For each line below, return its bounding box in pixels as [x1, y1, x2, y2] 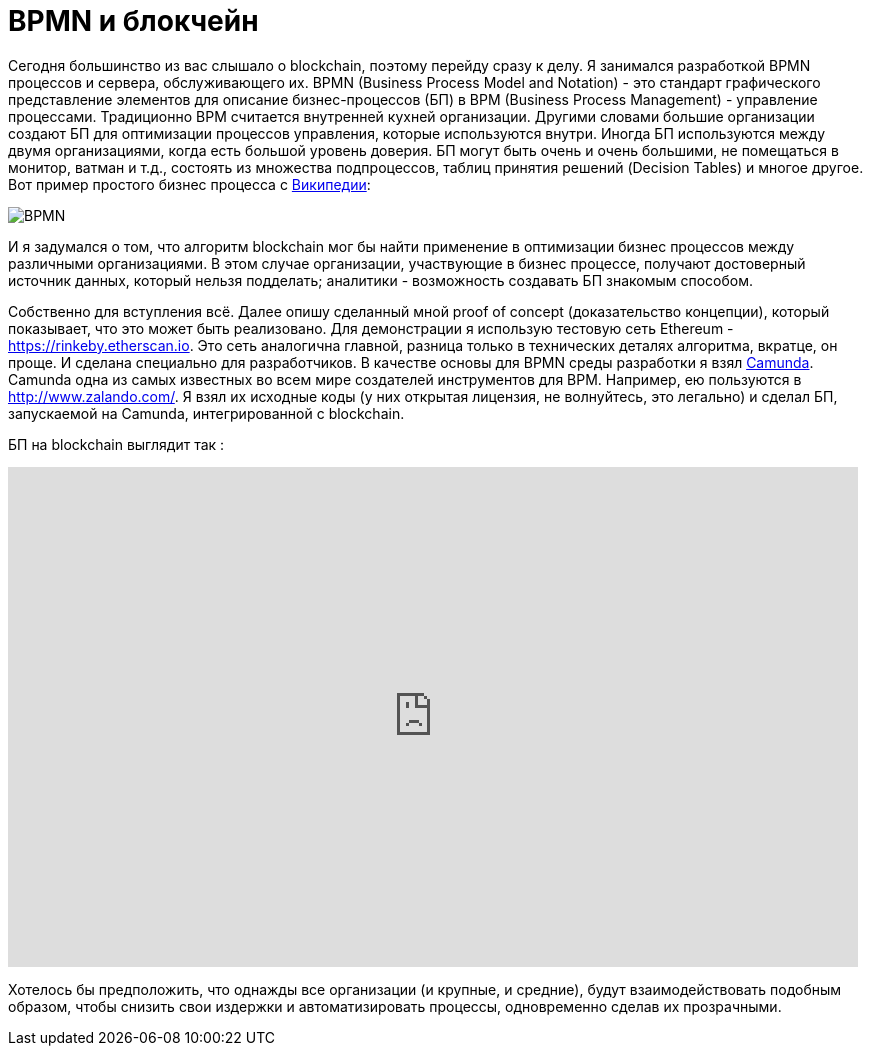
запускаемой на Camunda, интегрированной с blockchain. [8, 404, 405, 422]
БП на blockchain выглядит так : [8, 435, 225, 453]
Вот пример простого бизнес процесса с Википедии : [8, 175, 371, 193]
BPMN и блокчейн [8, 4, 259, 38]
